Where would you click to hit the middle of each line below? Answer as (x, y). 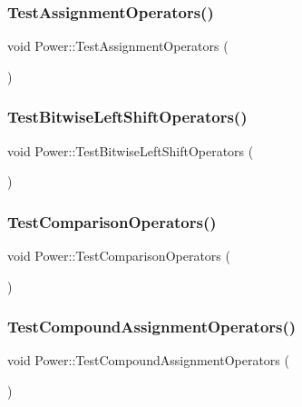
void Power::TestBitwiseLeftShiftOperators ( (131, 150)
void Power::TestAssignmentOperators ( (118, 46)
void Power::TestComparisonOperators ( (119, 256)
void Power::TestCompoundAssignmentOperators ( (148, 360)
